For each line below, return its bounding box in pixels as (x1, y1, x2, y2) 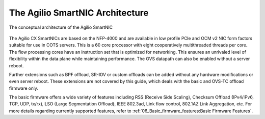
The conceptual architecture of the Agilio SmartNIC (9, 24, 113, 30)
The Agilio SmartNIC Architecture (9, 7, 149, 18)
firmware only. (9, 85, 39, 91)
